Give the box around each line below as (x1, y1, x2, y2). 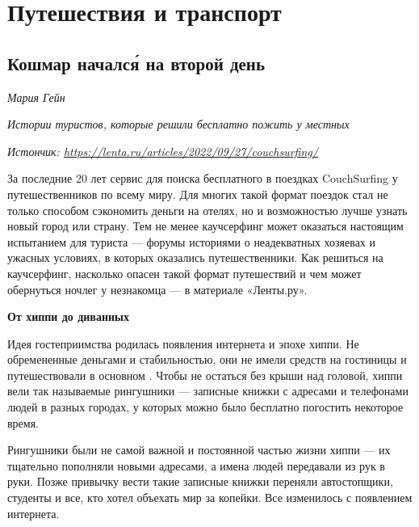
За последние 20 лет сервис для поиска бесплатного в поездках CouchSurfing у (7, 170, 398, 187)
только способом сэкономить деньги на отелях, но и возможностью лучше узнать (7, 201, 408, 218)
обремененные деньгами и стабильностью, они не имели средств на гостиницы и (7, 351, 407, 368)
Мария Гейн (7, 88, 65, 105)
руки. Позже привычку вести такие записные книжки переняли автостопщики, (7, 473, 393, 490)
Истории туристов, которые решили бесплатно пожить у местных (7, 116, 350, 133)
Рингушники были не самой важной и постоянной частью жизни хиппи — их (7, 441, 391, 458)
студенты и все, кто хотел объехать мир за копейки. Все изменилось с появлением (7, 489, 413, 506)
